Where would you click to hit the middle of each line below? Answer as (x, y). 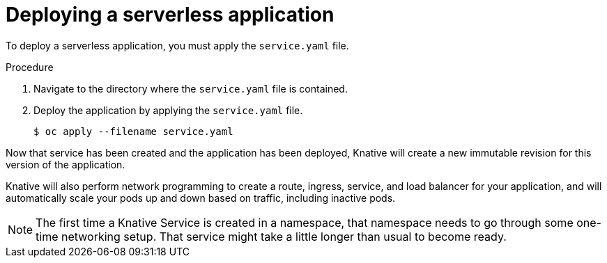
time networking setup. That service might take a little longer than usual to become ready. (271, 236)
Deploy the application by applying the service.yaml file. (168, 110)
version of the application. (66, 164)
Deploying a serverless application (170, 15)
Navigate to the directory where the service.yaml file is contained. (191, 88)
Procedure (30, 67)
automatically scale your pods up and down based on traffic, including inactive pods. (201, 198)
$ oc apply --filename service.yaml (133, 131)
